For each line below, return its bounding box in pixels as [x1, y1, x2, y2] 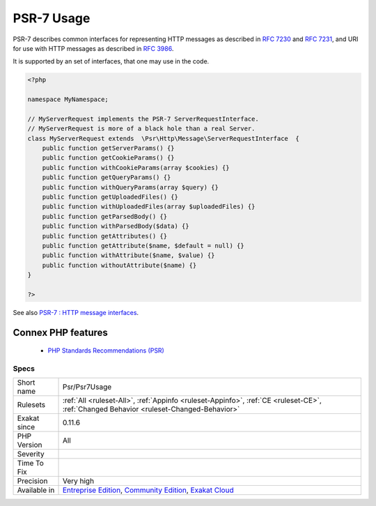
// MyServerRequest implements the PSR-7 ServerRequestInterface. [27, 115, 259, 123]
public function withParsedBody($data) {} [42, 222, 189, 230]
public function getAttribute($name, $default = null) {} [42, 241, 244, 250]
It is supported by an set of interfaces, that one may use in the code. [13, 57, 210, 66]
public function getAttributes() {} [42, 232, 167, 240]
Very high [62, 476, 94, 486]
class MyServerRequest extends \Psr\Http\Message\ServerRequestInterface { [27, 135, 299, 142]
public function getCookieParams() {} [42, 154, 175, 162]
